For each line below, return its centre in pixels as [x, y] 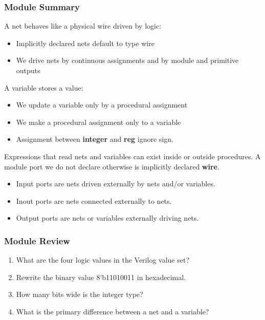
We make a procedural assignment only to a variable [98, 122]
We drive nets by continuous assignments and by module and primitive [127, 60]
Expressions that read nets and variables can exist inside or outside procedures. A [132, 156]
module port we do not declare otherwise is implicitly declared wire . [112, 166]
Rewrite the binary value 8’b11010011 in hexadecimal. [101, 277]
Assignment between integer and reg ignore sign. [95, 139]
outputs [28, 70]
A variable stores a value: [44, 87]
